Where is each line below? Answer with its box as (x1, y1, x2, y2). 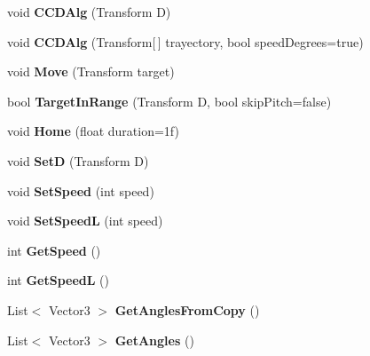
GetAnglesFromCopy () (114, 300, 260, 319)
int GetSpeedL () (7, 271, 109, 289)
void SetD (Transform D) (7, 151, 149, 170)
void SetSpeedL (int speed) (7, 211, 163, 230)
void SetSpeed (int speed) (7, 181, 154, 200)
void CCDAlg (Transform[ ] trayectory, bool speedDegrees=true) (7, 32, 364, 51)
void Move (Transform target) (7, 62, 175, 81)
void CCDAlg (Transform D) (7, 3, 171, 20)
